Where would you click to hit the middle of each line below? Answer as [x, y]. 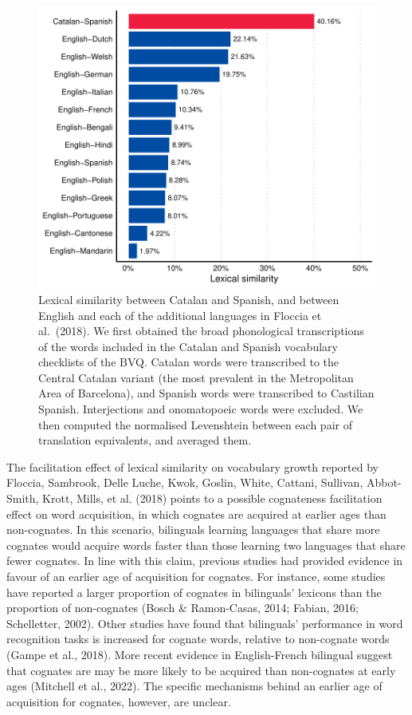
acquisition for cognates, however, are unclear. [119, 701]
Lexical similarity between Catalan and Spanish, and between [189, 299]
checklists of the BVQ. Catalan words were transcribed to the [189, 362]
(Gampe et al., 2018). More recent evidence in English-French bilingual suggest [200, 654]
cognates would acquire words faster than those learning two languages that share [206, 545]
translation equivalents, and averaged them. [145, 440]
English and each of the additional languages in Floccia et [180, 315]
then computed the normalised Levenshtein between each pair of [195, 424]
